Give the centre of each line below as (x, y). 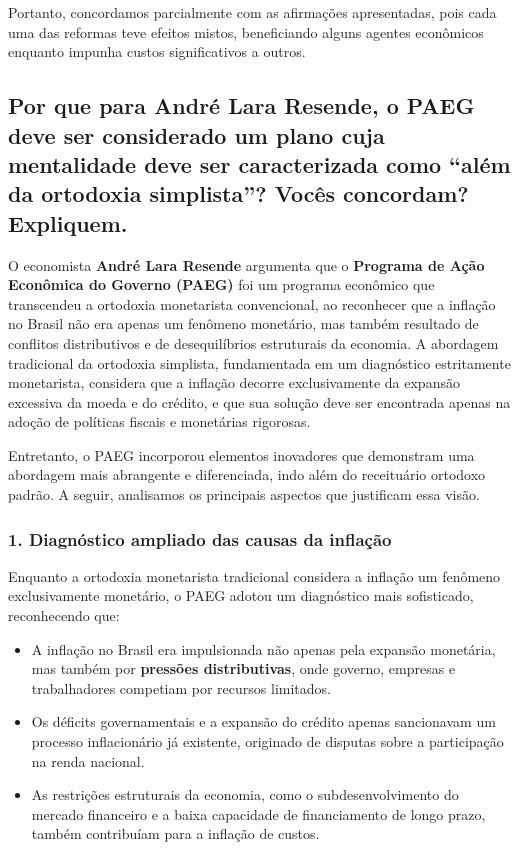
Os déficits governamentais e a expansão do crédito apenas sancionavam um (263, 721)
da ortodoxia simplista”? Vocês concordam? (238, 193)
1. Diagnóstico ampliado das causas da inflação (200, 538)
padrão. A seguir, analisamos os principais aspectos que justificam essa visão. (244, 494)
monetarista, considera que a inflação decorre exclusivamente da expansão (234, 382)
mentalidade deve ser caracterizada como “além (259, 163)
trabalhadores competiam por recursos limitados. (181, 687)
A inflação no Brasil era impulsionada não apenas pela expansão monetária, (263, 648)
